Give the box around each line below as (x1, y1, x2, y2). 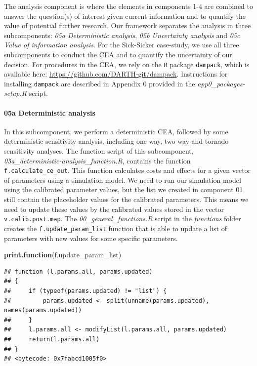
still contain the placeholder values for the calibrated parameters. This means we (4, 194, 249, 204)
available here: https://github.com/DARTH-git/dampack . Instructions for (4, 69, 228, 79)
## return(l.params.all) (4, 335, 100, 343)
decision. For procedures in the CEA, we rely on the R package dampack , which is (4, 59, 250, 69)
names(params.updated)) (4, 307, 82, 314)
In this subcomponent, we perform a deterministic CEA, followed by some (4, 126, 228, 136)
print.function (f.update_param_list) (4, 249, 122, 260)
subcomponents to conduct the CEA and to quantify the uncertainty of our (4, 49, 232, 59)
